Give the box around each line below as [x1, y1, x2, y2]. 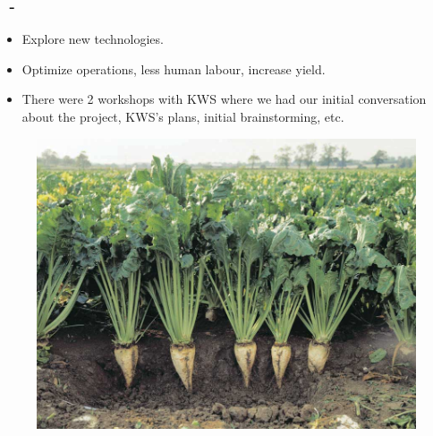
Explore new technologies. [21, 30, 164, 48]
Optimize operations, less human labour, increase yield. [21, 59, 326, 78]
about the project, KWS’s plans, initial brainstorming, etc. [21, 107, 344, 125]
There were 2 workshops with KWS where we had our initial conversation [21, 90, 427, 108]
